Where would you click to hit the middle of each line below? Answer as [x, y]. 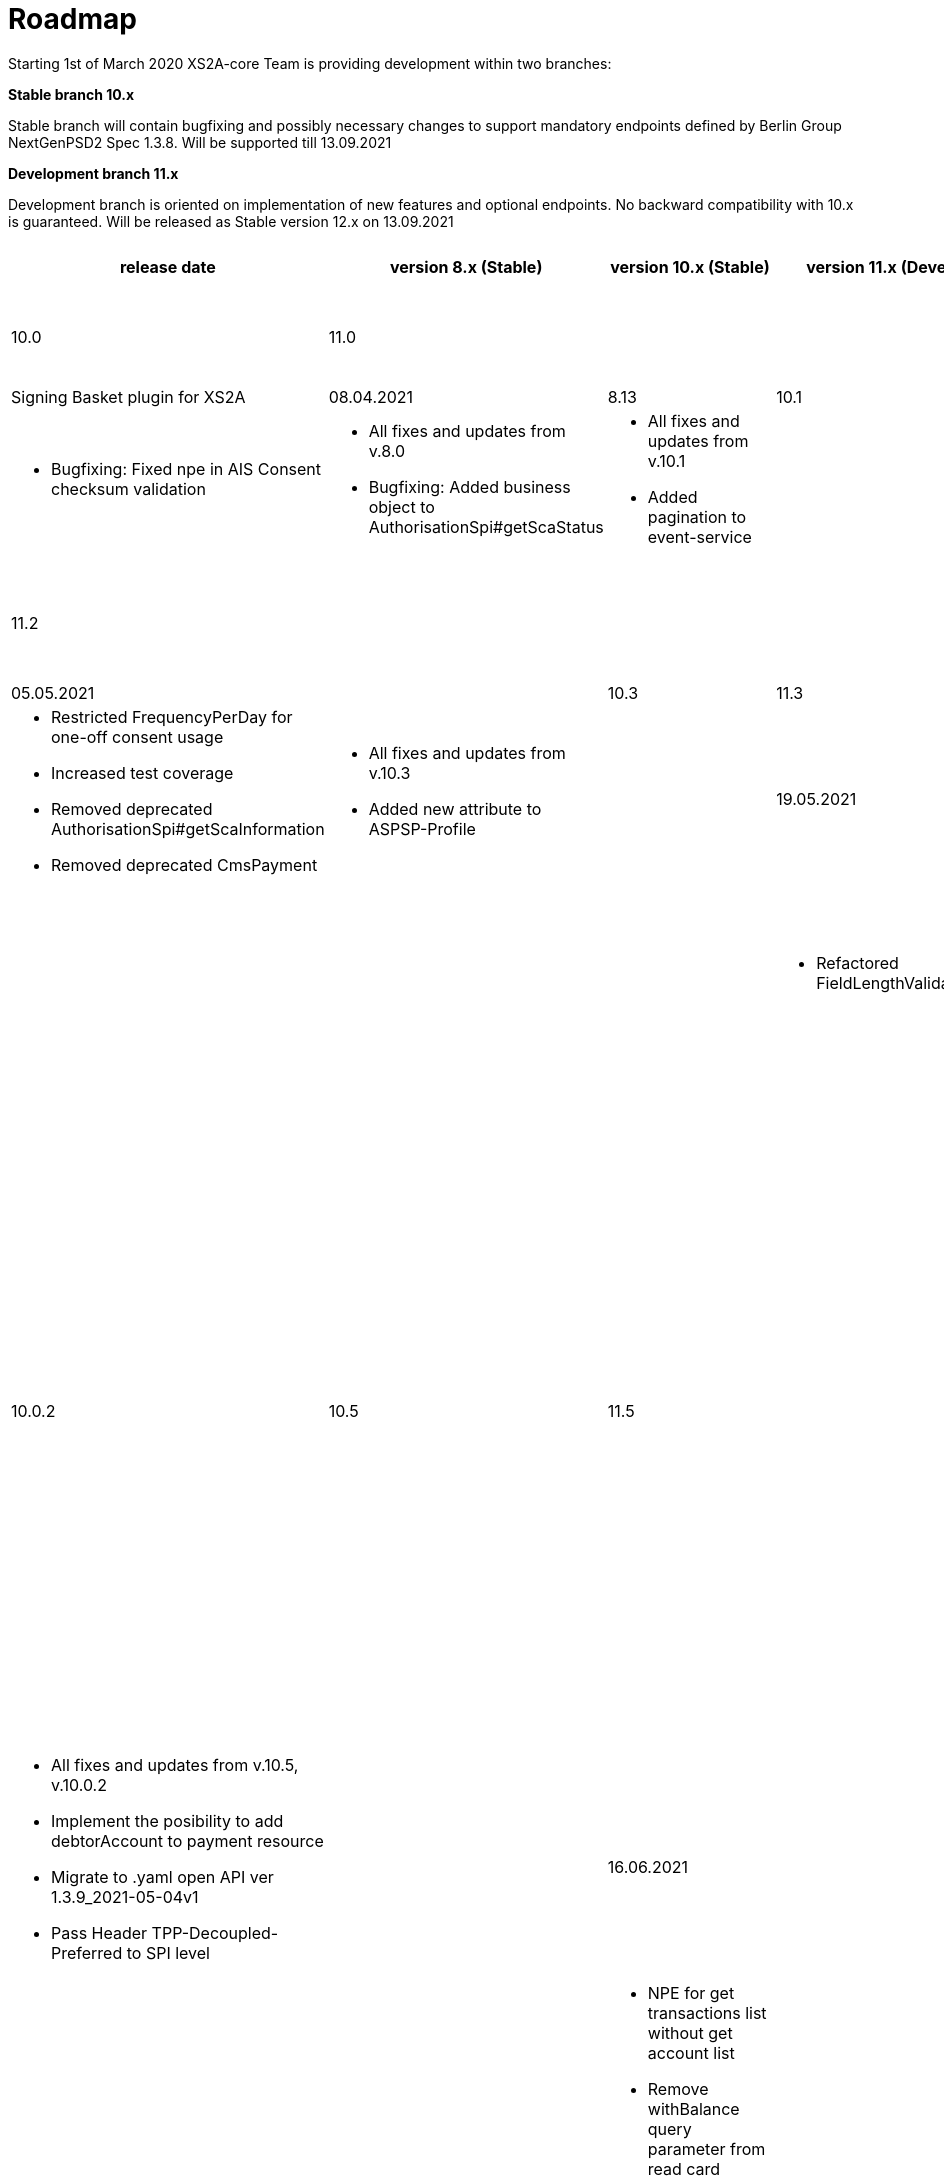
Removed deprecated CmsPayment [184, 864]
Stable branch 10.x [71, 94]
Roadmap [72, 19]
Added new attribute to [455, 808]
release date [167, 266]
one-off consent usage [137, 736]
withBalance [693, 2108]
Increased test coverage [142, 772]
